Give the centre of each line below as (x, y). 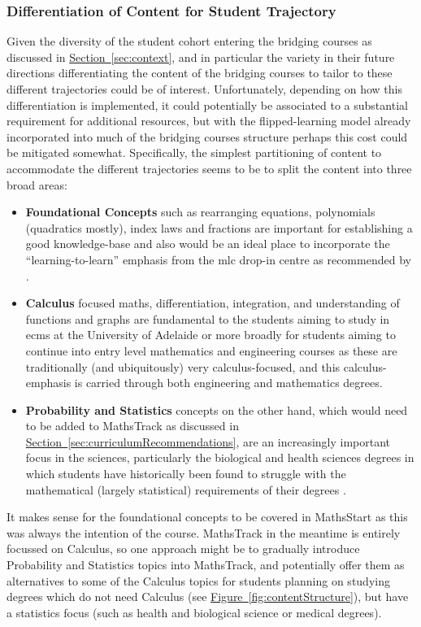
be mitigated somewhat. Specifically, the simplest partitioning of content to (194, 152)
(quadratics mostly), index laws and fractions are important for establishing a (219, 227)
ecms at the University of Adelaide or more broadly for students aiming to (210, 335)
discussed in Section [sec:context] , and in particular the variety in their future (201, 57)
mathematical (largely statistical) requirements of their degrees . (186, 489)
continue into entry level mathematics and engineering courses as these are (211, 350)
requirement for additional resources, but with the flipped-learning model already (209, 121)
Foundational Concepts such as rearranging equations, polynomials (200, 212)
